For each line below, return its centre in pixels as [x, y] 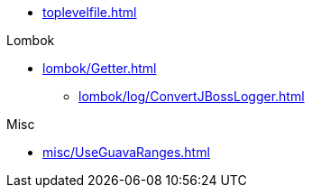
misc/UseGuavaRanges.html [126, 152]
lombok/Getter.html [100, 68]
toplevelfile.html [90, 12]
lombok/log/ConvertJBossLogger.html [192, 96]
